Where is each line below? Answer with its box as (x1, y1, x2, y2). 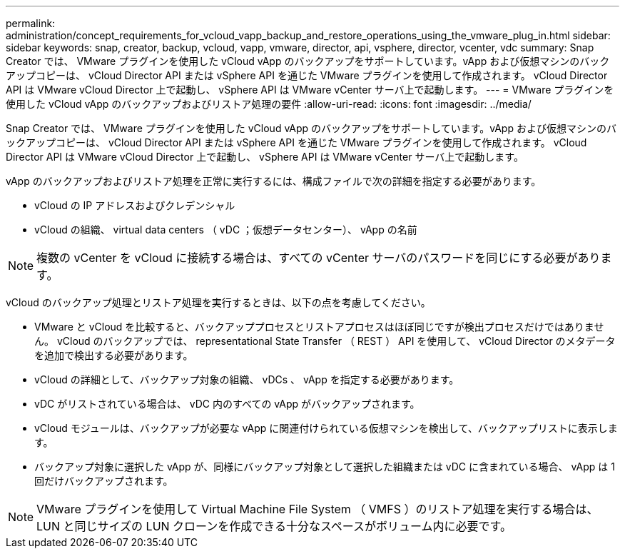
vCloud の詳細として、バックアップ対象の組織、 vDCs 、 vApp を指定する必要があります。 (34, 373, 459, 386)
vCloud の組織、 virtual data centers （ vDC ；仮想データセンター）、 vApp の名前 (34, 223, 417, 236)
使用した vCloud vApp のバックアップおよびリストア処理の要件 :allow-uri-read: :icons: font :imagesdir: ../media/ (6, 98, 532, 110)
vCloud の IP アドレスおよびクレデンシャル (34, 199, 235, 211)
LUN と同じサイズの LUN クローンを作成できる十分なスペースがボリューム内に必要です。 (36, 519, 512, 533)
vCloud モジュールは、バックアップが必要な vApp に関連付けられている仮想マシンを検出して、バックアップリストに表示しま (34, 422, 618, 434)
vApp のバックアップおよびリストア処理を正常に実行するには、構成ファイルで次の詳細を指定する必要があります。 (6, 175, 542, 187)
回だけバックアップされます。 (34, 475, 173, 487)
